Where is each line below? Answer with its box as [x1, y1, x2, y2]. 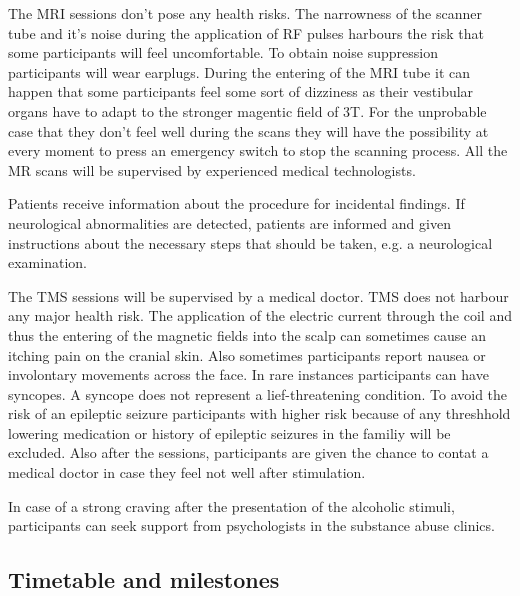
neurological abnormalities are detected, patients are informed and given [8, 212, 451, 233]
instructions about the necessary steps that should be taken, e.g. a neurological [8, 232, 493, 253]
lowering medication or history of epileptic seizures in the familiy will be [8, 422, 451, 443]
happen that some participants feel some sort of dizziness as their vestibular [8, 81, 474, 102]
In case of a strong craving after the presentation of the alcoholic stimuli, [8, 495, 455, 516]
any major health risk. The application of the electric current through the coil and [8, 305, 512, 326]
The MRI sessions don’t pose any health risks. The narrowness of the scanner [8, 3, 482, 23]
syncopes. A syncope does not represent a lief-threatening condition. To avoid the [8, 383, 508, 404]
